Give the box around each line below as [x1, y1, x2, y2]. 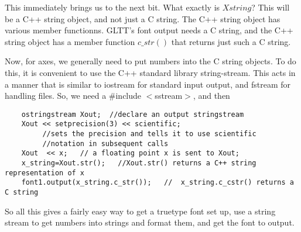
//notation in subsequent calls [42, 139, 169, 148]
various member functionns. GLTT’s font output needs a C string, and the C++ [5, 24, 293, 36]
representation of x [5, 168, 85, 177]
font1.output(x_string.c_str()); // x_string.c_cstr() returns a [21, 178, 294, 187]
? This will [251, 1, 290, 13]
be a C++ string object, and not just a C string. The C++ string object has [5, 12, 281, 25]
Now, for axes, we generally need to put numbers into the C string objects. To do [5, 55, 296, 67]
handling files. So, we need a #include [5, 89, 142, 102]
